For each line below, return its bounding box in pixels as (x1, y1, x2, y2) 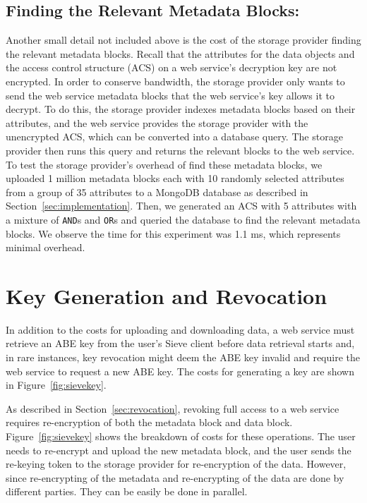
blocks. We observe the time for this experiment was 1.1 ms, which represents (6, 226, 341, 241)
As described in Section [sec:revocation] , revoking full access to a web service (6, 401, 339, 416)
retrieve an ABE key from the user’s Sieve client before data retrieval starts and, (6, 336, 355, 351)
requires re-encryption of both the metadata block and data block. (6, 415, 293, 430)
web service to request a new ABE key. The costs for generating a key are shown (6, 363, 354, 378)
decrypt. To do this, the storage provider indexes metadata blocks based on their (6, 102, 356, 116)
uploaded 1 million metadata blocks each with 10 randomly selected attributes (6, 171, 344, 186)
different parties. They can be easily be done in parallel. (6, 484, 248, 499)
